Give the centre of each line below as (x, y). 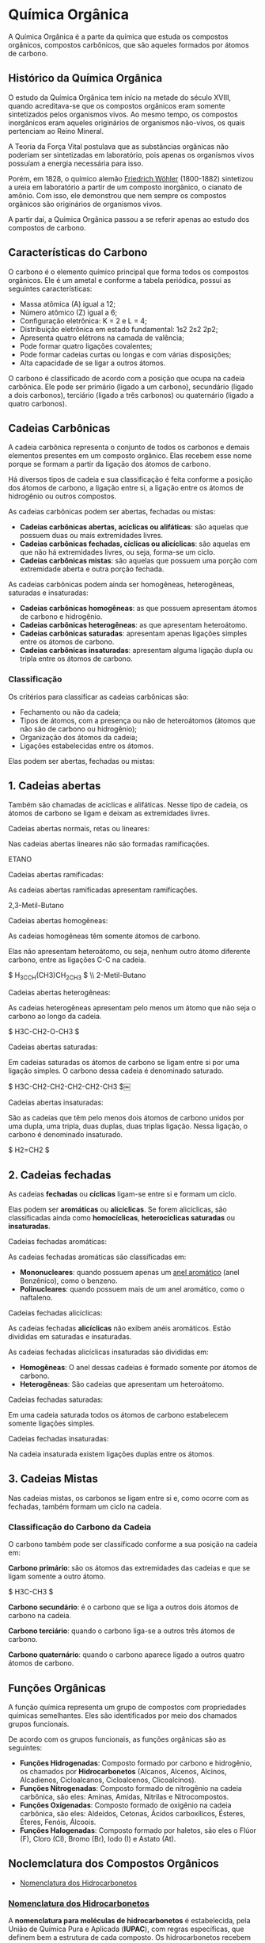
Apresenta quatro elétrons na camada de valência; (102, 338)
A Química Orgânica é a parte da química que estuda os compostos (118, 36)
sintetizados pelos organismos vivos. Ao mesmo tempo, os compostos (123, 114)
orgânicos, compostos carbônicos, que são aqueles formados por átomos (129, 44)
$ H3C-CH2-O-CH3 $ (44, 1032)
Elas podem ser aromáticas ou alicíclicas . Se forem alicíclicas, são (117, 1209)
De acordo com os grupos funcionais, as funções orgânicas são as (117, 1739)
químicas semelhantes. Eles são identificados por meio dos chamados (123, 1716)
